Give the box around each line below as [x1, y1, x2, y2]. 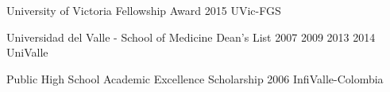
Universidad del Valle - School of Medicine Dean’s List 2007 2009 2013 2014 [6, 28, 376, 45]
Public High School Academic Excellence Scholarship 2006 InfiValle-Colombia [6, 70, 384, 86]
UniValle [6, 44, 48, 61]
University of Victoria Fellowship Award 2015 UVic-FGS [6, 2, 281, 18]
